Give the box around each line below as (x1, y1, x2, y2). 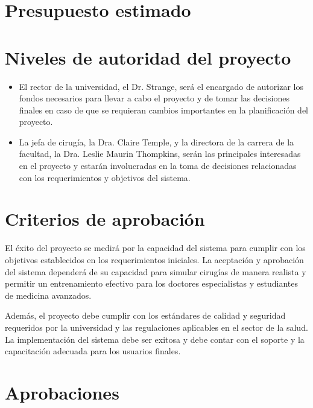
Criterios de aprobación (5, 206, 205, 231)
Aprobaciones (5, 380, 119, 404)
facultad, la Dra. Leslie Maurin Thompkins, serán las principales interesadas (19, 147, 301, 160)
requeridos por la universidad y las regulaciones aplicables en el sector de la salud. (5, 320, 308, 333)
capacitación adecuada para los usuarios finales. (5, 345, 181, 357)
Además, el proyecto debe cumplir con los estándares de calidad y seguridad (5, 309, 286, 322)
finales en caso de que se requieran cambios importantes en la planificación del (19, 103, 308, 116)
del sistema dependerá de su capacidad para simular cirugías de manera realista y (5, 265, 306, 278)
